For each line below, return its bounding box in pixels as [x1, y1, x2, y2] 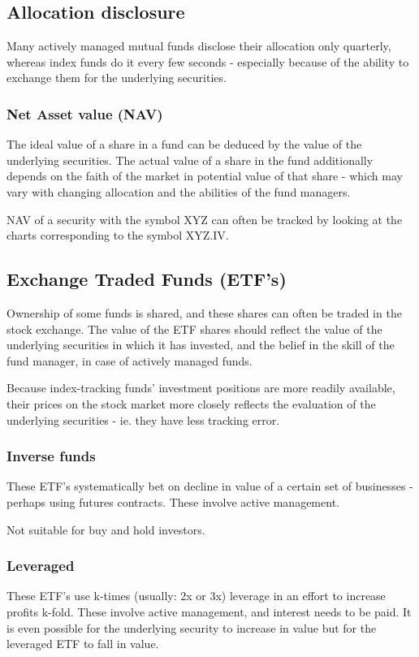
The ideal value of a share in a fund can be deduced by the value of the [6, 136, 362, 153]
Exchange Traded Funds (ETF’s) [6, 266, 287, 292]
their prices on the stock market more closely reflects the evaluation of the [6, 395, 376, 412]
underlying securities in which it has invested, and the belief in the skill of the [6, 336, 395, 353]
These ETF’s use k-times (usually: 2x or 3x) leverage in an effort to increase [6, 587, 386, 604]
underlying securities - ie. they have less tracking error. [6, 411, 280, 428]
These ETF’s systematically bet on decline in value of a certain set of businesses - [6, 478, 413, 495]
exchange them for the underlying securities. [6, 69, 227, 86]
